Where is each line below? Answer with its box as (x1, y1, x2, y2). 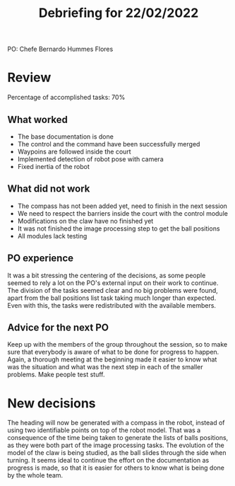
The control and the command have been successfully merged (17, 139, 200, 148)
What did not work (7, 183, 90, 195)
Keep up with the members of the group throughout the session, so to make (7, 340, 228, 349)
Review (7, 69, 52, 86)
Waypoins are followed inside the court (17, 147, 132, 156)
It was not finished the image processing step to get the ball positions (17, 224, 220, 233)
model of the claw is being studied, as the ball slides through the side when (7, 449, 227, 457)
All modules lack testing (17, 231, 88, 240)
